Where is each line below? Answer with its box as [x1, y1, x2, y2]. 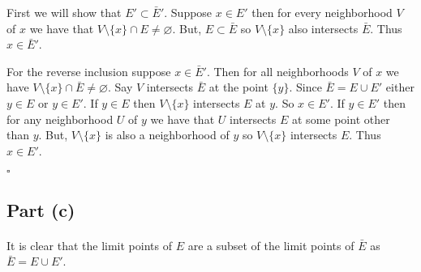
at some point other [292, 110, 390, 127]
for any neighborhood [6, 110, 114, 127]
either [385, 79, 415, 96]
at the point [208, 79, 268, 96]
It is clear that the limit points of [6, 236, 172, 253]
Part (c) [6, 197, 75, 222]
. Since [289, 79, 322, 96]
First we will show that [6, 4, 122, 20]
